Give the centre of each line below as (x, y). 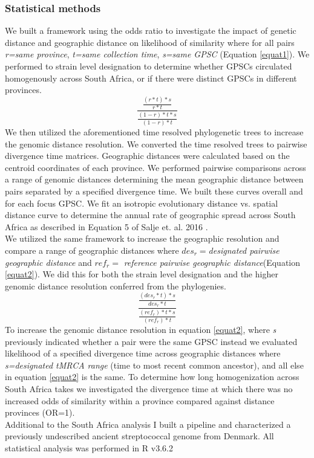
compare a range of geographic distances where (92, 250)
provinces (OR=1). (40, 412)
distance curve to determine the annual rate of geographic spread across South (150, 215)
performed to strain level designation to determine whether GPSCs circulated (149, 66)
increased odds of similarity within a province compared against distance (140, 400)
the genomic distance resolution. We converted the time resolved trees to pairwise (156, 144)
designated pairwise (244, 250)
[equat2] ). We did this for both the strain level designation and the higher (142, 274)
